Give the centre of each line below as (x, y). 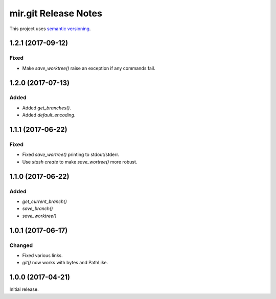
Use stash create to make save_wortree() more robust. (80, 162)
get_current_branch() (45, 201)
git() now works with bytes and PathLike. (65, 263)
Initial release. (24, 289)
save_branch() (38, 209)
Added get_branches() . (47, 108)
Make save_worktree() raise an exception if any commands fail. (89, 68)
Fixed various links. (43, 255)
